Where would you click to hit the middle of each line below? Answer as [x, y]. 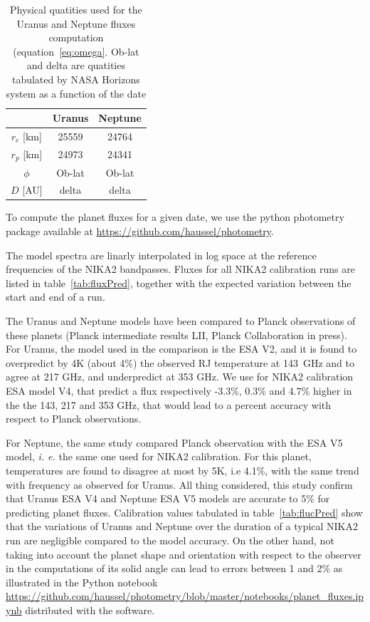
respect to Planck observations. [74, 419]
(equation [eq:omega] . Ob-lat [76, 51]
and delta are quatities [76, 65]
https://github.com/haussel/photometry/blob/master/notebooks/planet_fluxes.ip [185, 596]
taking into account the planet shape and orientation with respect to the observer [184, 554]
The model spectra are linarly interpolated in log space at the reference [161, 255]
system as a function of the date [76, 93]
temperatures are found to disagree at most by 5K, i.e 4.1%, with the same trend [183, 470]
